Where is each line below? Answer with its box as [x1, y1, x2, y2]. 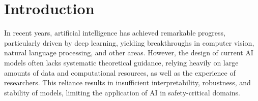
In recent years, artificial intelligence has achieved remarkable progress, [4, 27, 225, 38]
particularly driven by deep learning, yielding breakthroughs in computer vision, [4, 37, 254, 48]
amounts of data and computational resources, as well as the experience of [4, 67, 236, 78]
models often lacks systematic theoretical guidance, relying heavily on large [4, 57, 239, 68]
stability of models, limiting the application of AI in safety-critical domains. [4, 87, 240, 97]
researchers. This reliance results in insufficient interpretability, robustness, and [4, 77, 251, 88]
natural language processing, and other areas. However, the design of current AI [4, 47, 253, 58]
